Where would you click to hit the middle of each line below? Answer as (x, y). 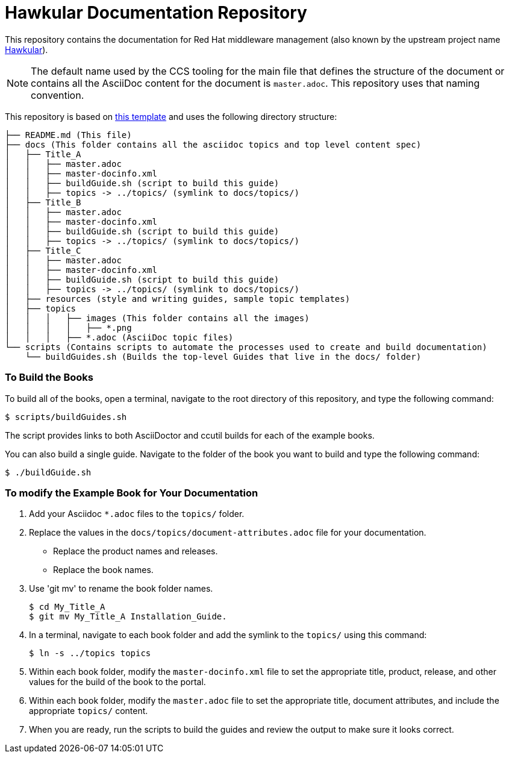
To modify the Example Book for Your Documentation (132, 493)
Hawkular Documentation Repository (156, 13)
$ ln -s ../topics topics (90, 653)
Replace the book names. (103, 570)
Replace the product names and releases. (136, 551)
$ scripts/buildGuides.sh (66, 417)
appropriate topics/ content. (89, 711)
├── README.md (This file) (68, 135)
